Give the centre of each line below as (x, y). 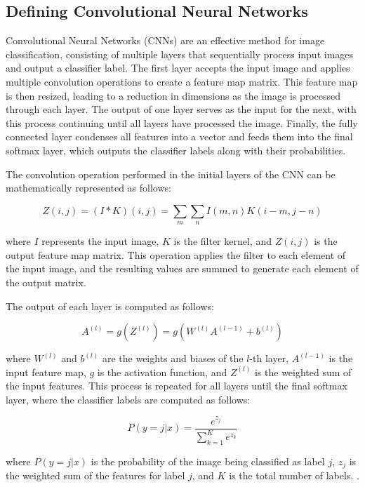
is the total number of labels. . (294, 475)
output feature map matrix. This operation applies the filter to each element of (176, 254)
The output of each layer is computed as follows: (110, 306)
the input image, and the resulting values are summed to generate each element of (182, 268)
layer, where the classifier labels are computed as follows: (128, 399)
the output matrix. (46, 282)
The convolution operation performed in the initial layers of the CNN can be (171, 174)
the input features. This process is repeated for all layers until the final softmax (177, 386)
